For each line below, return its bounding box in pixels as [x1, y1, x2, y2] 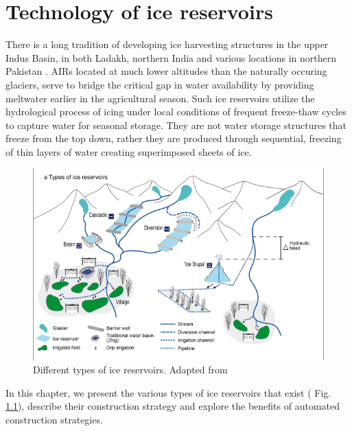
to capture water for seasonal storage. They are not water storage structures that [5, 117, 347, 132]
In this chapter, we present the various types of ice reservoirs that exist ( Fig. [5, 385, 331, 399]
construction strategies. [5, 412, 103, 426]
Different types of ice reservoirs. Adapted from [33, 362, 228, 377]
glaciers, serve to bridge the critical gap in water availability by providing [5, 77, 314, 91]
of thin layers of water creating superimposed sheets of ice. [5, 144, 252, 159]
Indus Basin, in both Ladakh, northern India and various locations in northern [5, 50, 337, 65]
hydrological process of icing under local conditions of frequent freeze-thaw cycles [5, 104, 347, 119]
